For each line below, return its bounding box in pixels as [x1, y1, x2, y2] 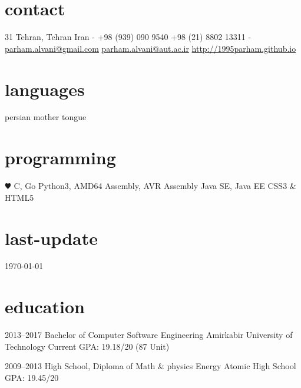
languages [5, 77, 85, 101]
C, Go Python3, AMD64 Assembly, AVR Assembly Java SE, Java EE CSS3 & [14, 180, 296, 192]
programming [5, 145, 116, 170]
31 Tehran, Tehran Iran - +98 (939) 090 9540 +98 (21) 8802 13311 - [5, 31, 252, 43]
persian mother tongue [5, 111, 87, 123]
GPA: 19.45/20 [5, 371, 59, 383]
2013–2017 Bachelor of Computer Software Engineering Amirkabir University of [5, 329, 293, 341]
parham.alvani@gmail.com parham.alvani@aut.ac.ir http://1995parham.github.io [5, 42, 296, 54]
